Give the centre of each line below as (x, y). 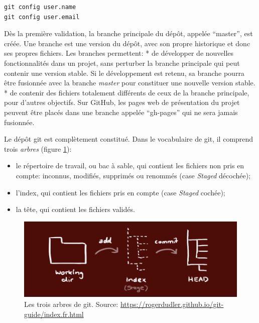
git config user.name (40, 7)
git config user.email (42, 17)
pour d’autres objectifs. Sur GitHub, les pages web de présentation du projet (122, 102)
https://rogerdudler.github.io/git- (172, 304)
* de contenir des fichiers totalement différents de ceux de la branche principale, (127, 92)
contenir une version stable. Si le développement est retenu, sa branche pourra (124, 73)
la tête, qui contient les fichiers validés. (75, 209)
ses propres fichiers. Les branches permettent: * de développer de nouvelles (119, 53)
